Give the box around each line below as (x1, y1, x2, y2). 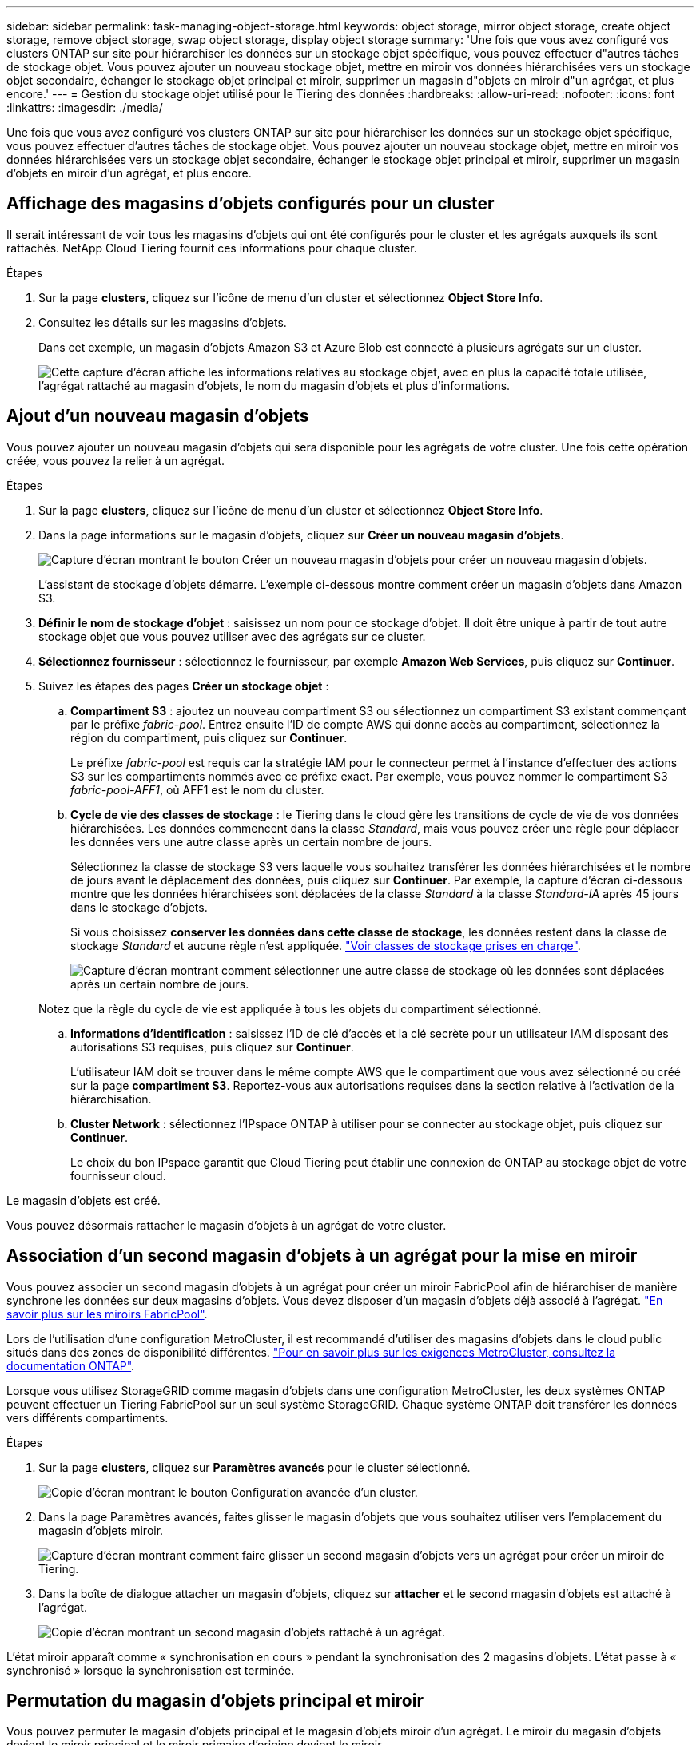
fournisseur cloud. (70, 1168, 166, 1183)
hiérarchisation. (70, 1091, 152, 1106)
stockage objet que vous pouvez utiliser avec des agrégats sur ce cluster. (38, 629, 426, 643)
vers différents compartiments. (6, 1410, 169, 1425)
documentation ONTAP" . (6, 1358, 135, 1373)
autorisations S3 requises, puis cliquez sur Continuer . (70, 1039, 354, 1054)
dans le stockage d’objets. (70, 900, 208, 914)
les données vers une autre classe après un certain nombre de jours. (70, 834, 432, 849)
